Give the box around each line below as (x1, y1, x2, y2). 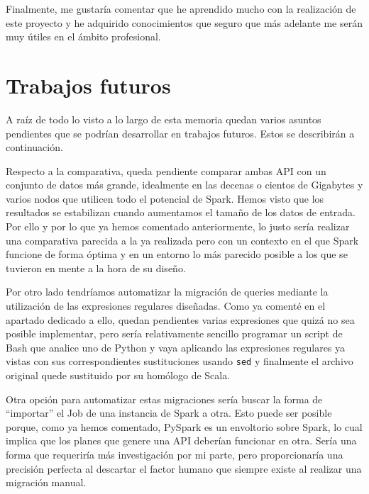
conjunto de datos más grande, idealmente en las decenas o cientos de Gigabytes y (6, 177, 363, 192)
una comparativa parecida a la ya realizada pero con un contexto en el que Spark (6, 232, 359, 247)
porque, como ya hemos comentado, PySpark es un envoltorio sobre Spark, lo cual (6, 419, 363, 434)
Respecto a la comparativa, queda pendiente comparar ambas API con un (6, 163, 326, 178)
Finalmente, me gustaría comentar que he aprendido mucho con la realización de (6, 1, 356, 16)
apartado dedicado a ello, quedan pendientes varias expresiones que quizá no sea (6, 312, 355, 327)
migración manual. (6, 475, 87, 490)
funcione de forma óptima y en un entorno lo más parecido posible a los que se (6, 247, 348, 262)
